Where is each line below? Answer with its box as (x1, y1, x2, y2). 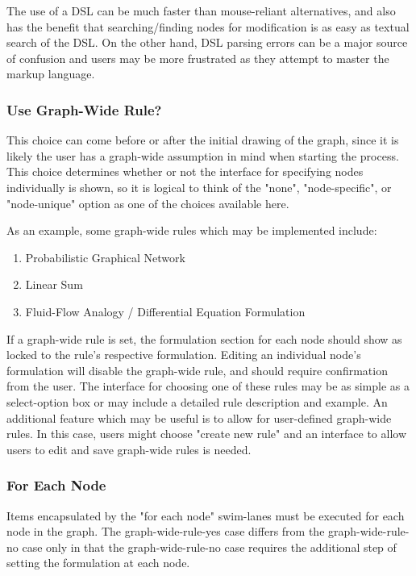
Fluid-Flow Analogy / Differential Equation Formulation (25, 303, 306, 319)
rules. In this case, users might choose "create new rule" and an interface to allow (6, 425, 407, 442)
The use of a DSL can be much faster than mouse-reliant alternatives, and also (6, 2, 396, 19)
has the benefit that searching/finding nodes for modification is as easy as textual (6, 18, 410, 35)
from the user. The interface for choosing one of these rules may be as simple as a (6, 378, 410, 394)
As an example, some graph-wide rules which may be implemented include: (6, 222, 377, 239)
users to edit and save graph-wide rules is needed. (6, 440, 252, 457)
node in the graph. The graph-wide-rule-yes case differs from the (6, 523, 325, 540)
